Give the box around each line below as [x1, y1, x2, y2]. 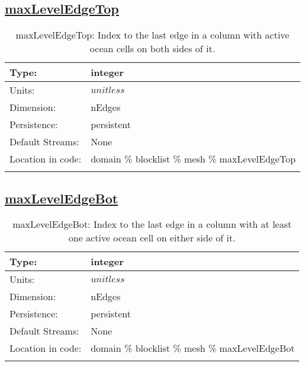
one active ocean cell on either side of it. [68, 231, 236, 245]
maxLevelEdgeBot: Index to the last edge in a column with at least [12, 217, 292, 231]
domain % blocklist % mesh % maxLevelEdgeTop [91, 152, 296, 166]
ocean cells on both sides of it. [89, 42, 216, 56]
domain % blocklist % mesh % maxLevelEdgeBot [91, 341, 295, 355]
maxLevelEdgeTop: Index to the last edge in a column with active [15, 28, 290, 42]
